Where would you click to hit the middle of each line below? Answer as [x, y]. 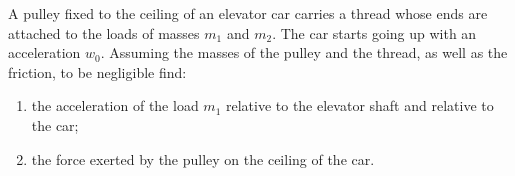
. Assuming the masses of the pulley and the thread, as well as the [304, 52]
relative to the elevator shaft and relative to [359, 105]
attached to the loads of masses [104, 32]
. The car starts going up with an [374, 32]
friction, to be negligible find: [97, 71]
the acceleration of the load [115, 105]
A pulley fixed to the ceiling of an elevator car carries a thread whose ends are [248, 13]
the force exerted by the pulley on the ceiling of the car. [203, 158]
